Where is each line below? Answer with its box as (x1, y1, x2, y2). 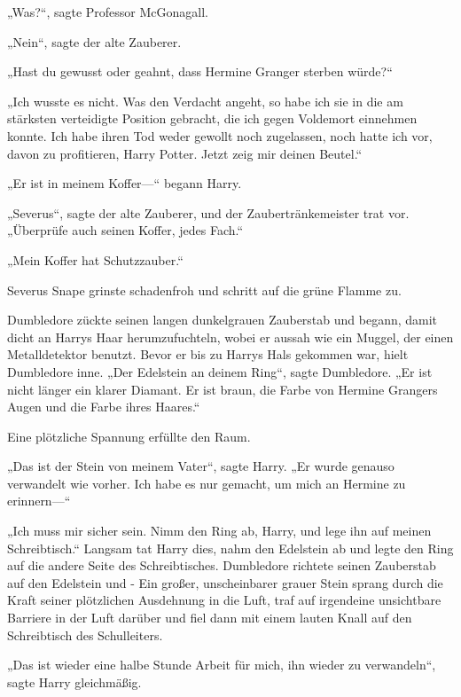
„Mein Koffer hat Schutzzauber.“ (7, 250, 184, 269)
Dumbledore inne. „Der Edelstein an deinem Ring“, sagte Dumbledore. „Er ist (7, 362, 433, 380)
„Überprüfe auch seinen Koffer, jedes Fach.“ (7, 221, 244, 239)
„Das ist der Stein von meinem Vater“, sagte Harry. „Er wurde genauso (7, 457, 395, 475)
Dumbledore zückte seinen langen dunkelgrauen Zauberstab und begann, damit (7, 310, 438, 329)
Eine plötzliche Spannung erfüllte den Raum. (7, 427, 251, 445)
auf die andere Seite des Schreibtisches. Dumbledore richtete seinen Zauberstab (7, 556, 436, 575)
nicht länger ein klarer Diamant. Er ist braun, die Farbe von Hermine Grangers (7, 380, 438, 398)
